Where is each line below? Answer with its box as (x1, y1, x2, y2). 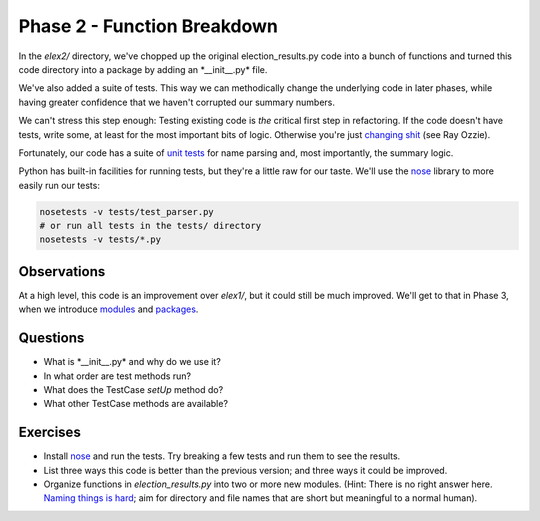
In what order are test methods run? (43, 370, 192, 382)
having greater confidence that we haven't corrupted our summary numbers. (18, 96, 335, 108)
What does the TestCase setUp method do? (43, 384, 224, 396)
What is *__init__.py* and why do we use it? (43, 356, 222, 368)
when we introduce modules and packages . (18, 303, 199, 315)
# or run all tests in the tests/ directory (39, 220, 262, 232)
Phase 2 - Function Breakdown (18, 15, 279, 37)
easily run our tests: (18, 179, 100, 191)
